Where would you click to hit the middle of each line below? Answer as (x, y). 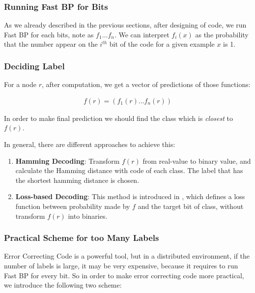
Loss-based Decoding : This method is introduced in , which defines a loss (130, 196)
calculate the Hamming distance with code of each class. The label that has (129, 170)
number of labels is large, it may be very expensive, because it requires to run (121, 265)
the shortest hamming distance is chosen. (77, 180)
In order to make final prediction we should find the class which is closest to (118, 118)
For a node (20, 84)
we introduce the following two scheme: (63, 285)
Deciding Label (34, 66)
